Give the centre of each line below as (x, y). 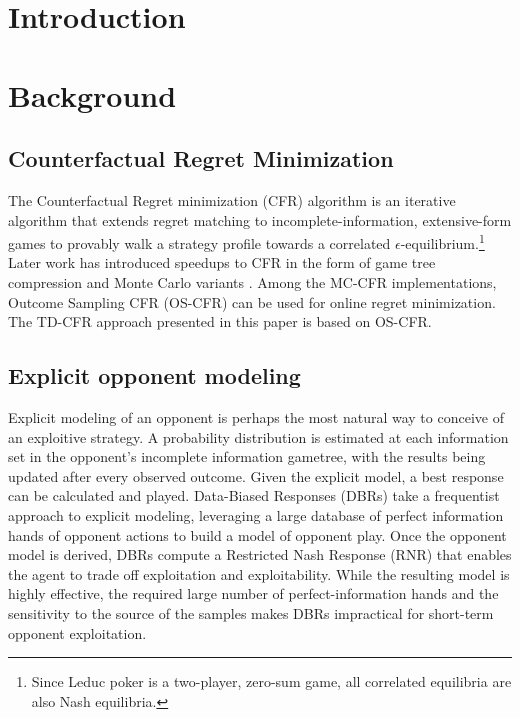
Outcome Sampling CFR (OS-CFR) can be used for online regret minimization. (252, 301)
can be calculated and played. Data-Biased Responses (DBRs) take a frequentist (254, 495)
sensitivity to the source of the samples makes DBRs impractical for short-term (251, 612)
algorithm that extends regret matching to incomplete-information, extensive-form (260, 219)
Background (92, 94)
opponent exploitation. (77, 632)
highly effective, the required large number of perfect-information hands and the (253, 593)
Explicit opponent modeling (154, 375)
